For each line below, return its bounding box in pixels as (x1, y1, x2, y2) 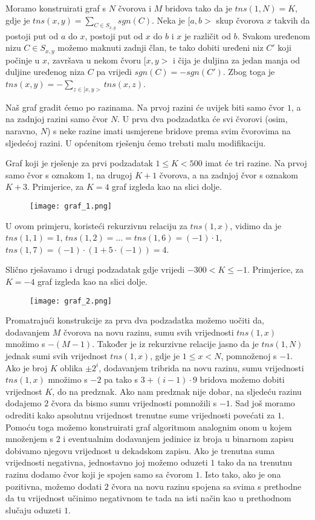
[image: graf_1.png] (30, 201, 112, 210)
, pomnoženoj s (221, 349, 277, 362)
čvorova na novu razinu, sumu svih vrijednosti (63, 325, 234, 338)
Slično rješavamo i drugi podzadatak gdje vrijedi (5, 263, 185, 276)
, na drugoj (91, 168, 132, 181)
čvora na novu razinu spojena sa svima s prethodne (111, 479, 302, 492)
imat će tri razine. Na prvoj (205, 157, 307, 169)
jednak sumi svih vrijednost (5, 349, 108, 362)
